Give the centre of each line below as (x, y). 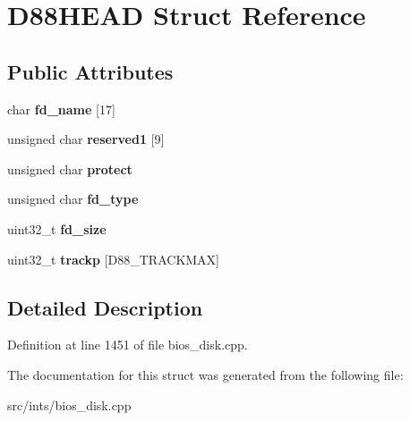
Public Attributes (90, 71)
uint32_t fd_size (57, 228)
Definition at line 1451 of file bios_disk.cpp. (128, 345)
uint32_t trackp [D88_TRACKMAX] (113, 259)
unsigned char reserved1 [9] (86, 139)
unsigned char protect (70, 168)
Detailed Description (105, 307)
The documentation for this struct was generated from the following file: (205, 374)
